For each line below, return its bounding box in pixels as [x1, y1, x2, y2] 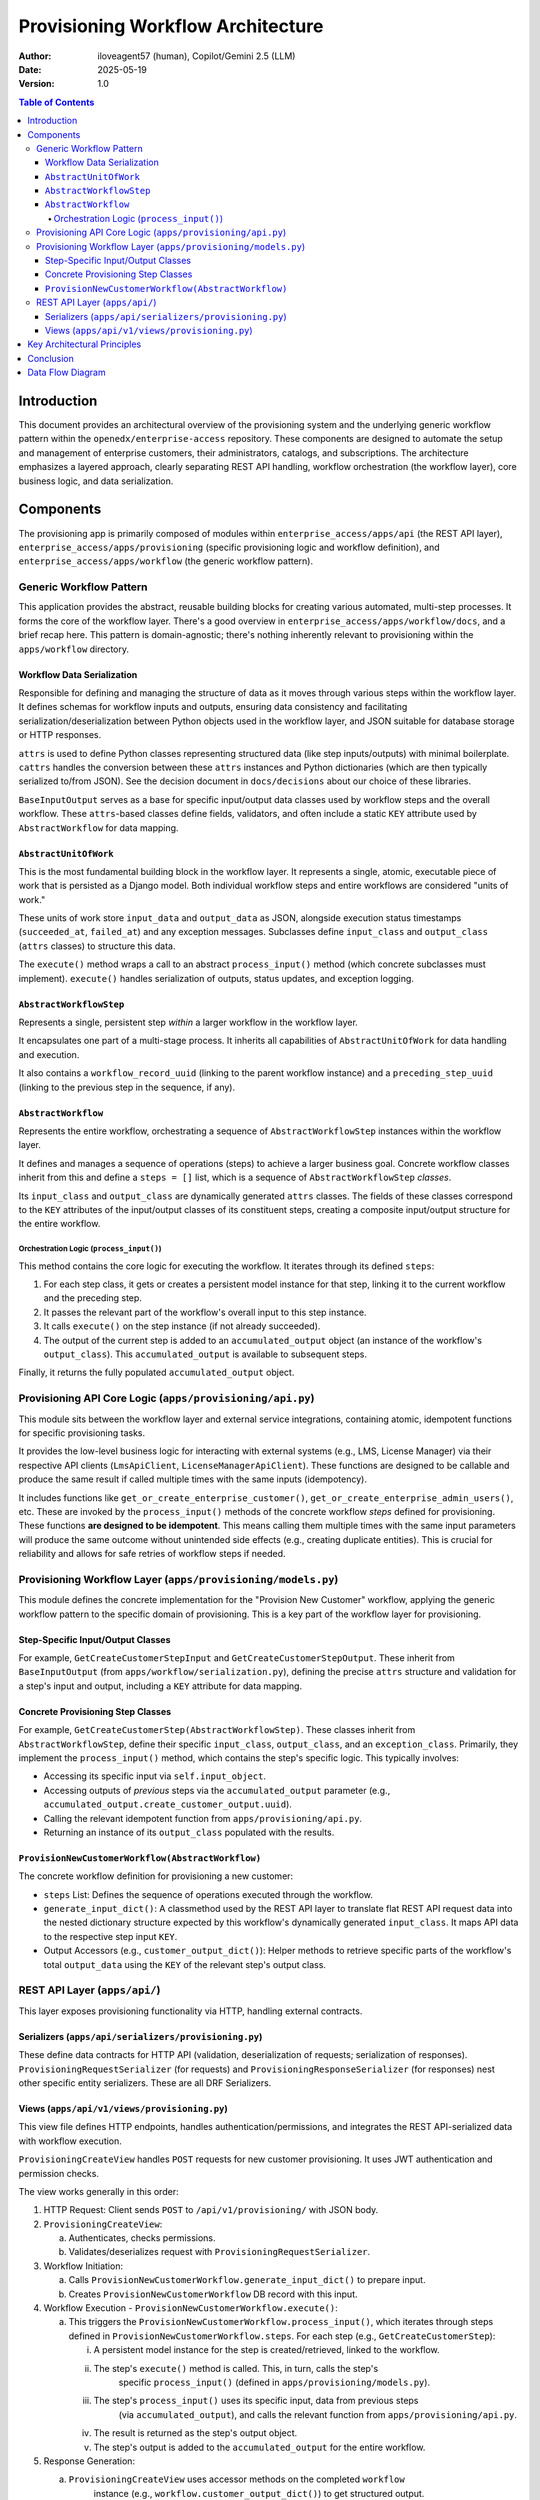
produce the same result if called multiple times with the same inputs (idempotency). [18, 1473, 367, 1485]
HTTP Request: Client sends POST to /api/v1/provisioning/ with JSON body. [43, 2204, 379, 2216]
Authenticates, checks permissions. [68, 2232, 216, 2244]
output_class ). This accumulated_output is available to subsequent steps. [43, 1348, 368, 1360]
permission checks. [18, 2167, 100, 2179]
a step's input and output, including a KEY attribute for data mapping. [18, 1680, 303, 1692]
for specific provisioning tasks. [18, 1426, 146, 1439]
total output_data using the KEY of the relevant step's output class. [43, 1958, 327, 1970]
